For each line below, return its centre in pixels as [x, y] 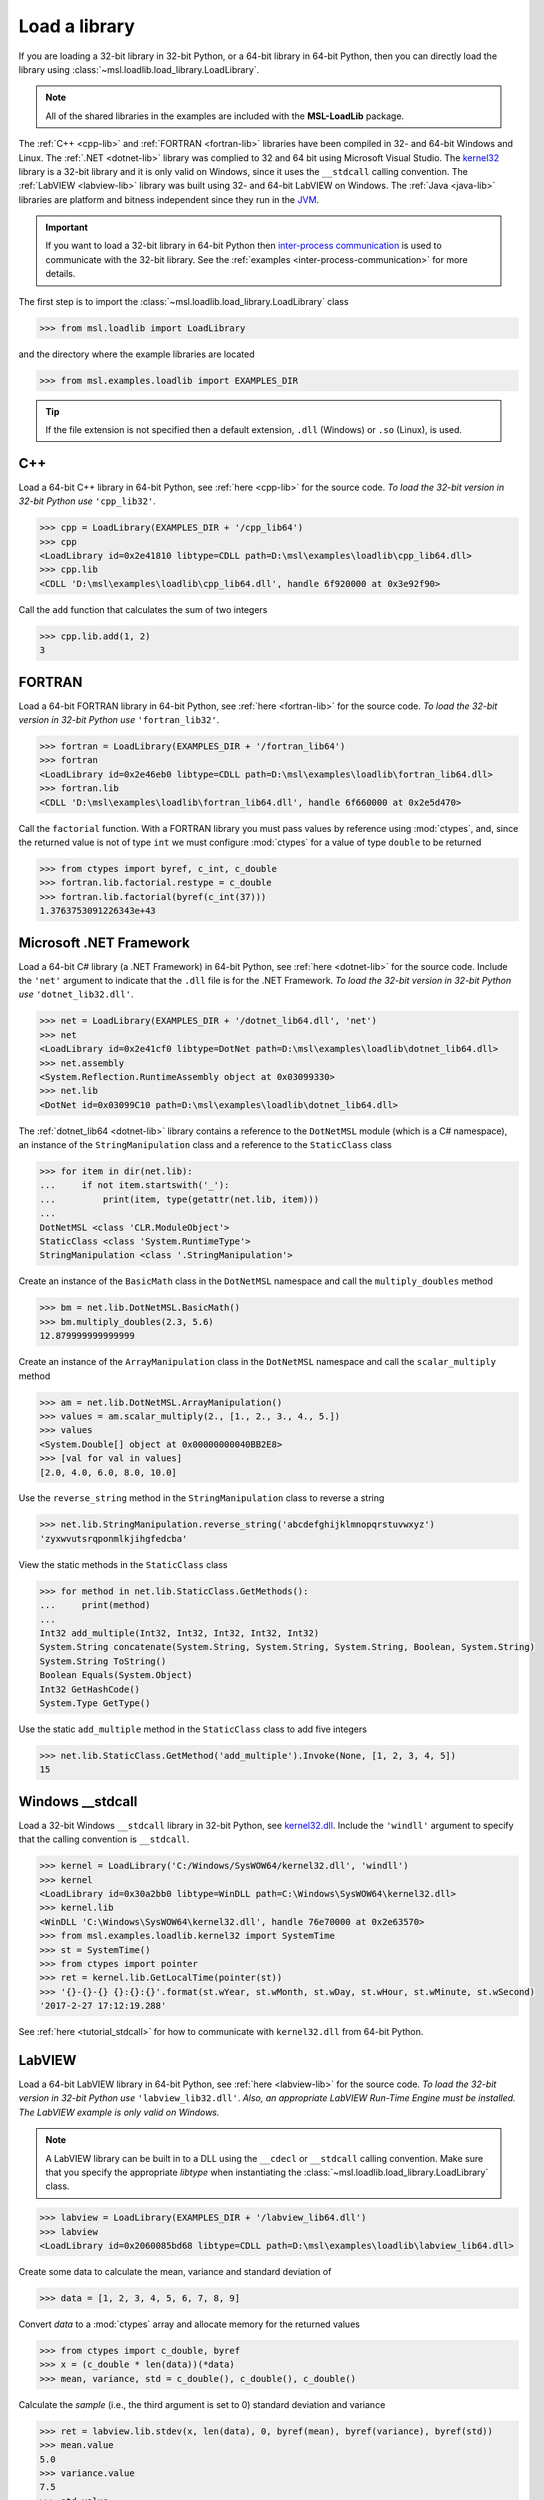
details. [60, 274]
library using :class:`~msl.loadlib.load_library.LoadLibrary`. [139, 69]
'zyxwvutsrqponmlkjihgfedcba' [113, 1538]
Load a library [76, 26]
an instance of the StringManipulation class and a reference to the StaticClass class [205, 1145]
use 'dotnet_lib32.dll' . [76, 994]
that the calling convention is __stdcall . [104, 1839]
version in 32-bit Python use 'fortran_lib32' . [119, 720]
